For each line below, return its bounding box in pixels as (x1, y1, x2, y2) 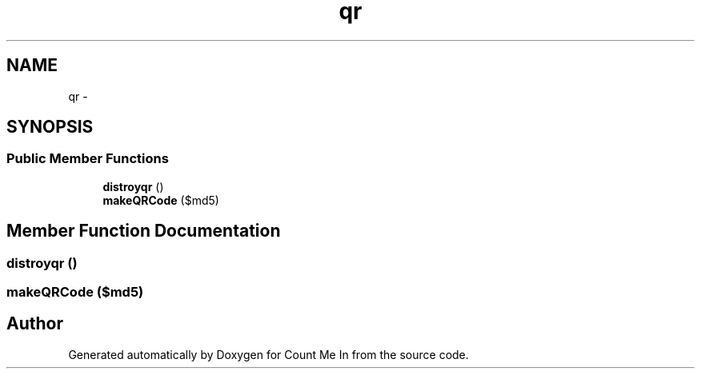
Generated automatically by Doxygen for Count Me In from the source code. (68, 347, 469, 361)
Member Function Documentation (6, 221, 281, 241)
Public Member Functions (6, 150, 169, 167)
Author (6, 313, 63, 334)
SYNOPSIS (6, 117, 94, 138)
